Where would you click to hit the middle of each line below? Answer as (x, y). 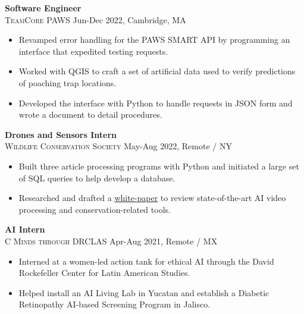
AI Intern (25, 229)
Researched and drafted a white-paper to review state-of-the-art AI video (152, 198)
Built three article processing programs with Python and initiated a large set (159, 166)
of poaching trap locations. (68, 82)
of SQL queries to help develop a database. (97, 178)
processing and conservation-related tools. (95, 209)
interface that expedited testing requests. (93, 51)
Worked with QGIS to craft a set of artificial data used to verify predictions (157, 71)
